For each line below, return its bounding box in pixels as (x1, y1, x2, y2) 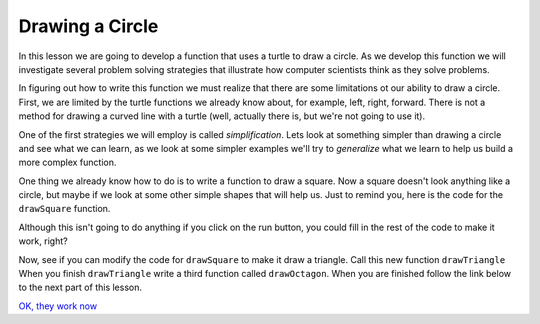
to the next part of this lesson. (18, 281, 142, 294)
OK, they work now (18, 300, 98, 312)
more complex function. (18, 156, 117, 169)
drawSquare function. (18, 203, 111, 215)
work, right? (18, 235, 69, 247)
